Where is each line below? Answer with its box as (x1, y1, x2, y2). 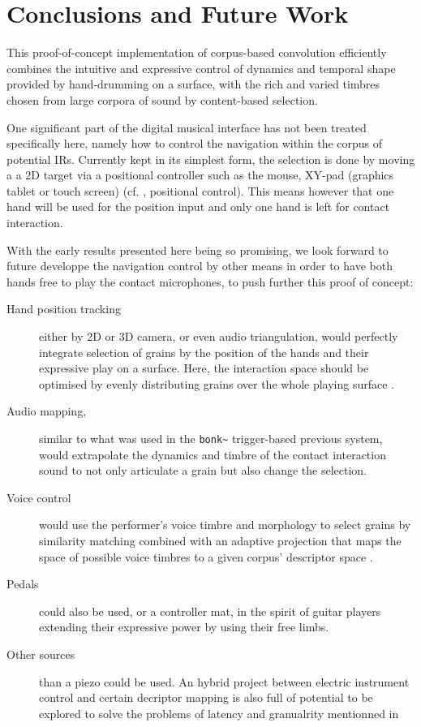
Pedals (6, 575, 39, 592)
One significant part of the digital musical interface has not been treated (6, 118, 367, 136)
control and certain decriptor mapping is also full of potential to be (39, 689, 373, 706)
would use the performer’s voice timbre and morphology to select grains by (39, 516, 411, 533)
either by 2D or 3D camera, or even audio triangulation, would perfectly (39, 328, 398, 345)
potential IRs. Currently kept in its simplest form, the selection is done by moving (6, 150, 415, 167)
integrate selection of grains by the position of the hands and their (39, 343, 369, 360)
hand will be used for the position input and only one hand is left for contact (6, 198, 390, 215)
